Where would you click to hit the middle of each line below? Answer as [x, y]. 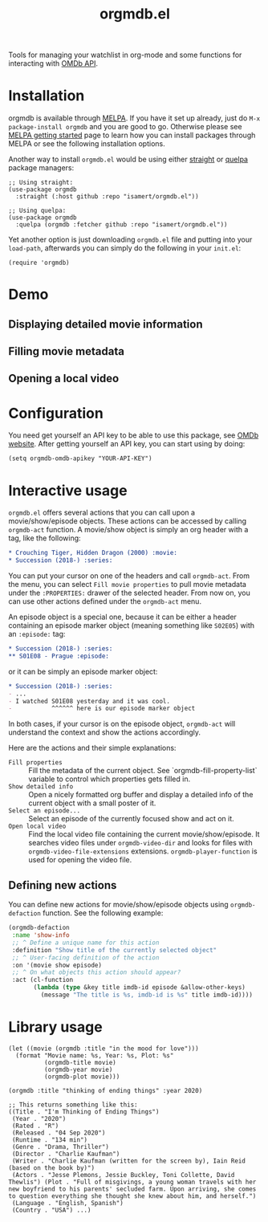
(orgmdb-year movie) [78, 1069]
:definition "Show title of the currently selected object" [114, 950]
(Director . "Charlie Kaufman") [66, 1154]
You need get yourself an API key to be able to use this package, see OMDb [134, 435]
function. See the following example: [103, 913]
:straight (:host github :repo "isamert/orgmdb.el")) [107, 197]
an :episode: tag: [37, 634]
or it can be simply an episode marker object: [83, 671]
